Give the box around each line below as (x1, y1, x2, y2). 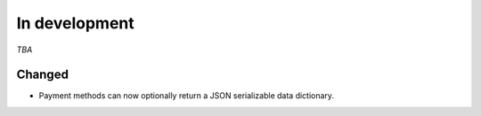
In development (16, 13, 135, 33)
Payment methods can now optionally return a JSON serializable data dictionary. (38, 90, 334, 101)
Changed (16, 67, 69, 82)
